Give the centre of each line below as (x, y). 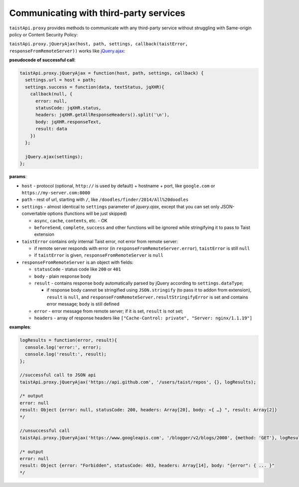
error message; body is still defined (83, 304)
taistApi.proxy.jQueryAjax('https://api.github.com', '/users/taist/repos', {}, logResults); (138, 382)
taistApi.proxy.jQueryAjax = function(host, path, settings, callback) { (112, 73)
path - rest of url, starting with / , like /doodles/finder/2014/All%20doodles (105, 199)
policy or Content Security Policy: (44, 34)
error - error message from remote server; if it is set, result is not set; (109, 311)
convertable (34, 213)
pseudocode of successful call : (42, 60)
